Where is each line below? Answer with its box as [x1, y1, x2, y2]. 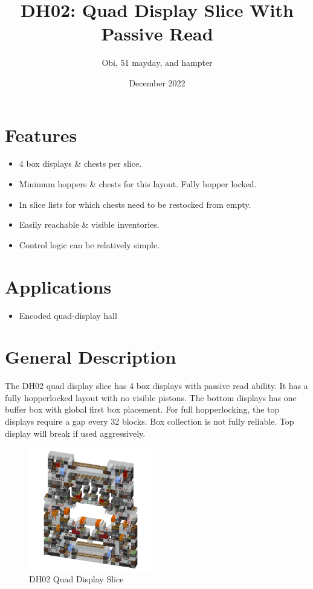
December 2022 [129, 76, 186, 89]
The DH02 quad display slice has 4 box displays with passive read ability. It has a [5, 379, 308, 392]
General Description [5, 344, 176, 369]
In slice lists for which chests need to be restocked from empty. [19, 198, 251, 210]
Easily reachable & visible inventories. [19, 218, 160, 231]
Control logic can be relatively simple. [19, 238, 160, 251]
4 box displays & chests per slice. [19, 157, 142, 170]
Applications [5, 274, 112, 298]
